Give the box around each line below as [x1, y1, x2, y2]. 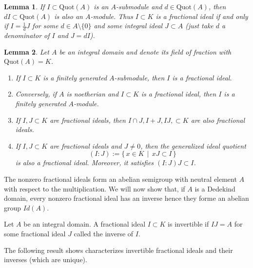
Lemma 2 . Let [4, 46, 49, 57]
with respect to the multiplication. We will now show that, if [4, 183, 185, 193]
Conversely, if [15, 89, 57, 99]
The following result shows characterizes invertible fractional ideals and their [4, 245, 233, 255]
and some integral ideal [94, 20, 163, 31]
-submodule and [116, 1, 162, 11]
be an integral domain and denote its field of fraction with [59, 46, 232, 57]
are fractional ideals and [50, 140, 122, 151]
